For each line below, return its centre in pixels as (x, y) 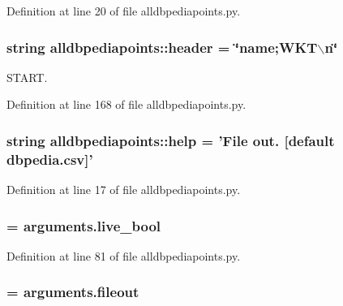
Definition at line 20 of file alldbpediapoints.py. (124, 11)
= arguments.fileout (73, 292)
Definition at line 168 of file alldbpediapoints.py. (126, 104)
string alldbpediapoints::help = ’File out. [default (171, 140)
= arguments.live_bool (84, 225)
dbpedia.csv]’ (50, 159)
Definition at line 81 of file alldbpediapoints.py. (124, 255)
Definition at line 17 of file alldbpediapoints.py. (124, 190)
